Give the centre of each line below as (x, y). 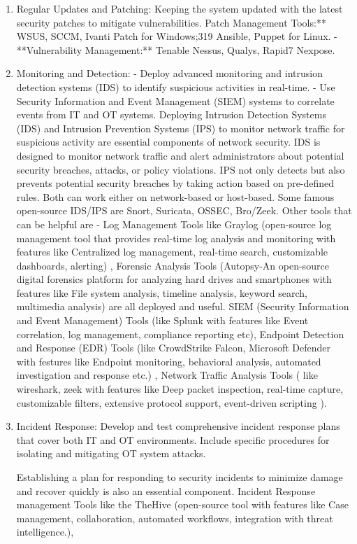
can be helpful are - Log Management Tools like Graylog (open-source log (174, 224)
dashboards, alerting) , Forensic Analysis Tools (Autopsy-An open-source (173, 265)
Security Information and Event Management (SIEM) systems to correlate (175, 100)
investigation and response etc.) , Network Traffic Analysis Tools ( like (167, 375)
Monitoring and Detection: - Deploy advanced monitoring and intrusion (169, 73)
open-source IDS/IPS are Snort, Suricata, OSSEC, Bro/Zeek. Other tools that (184, 210)
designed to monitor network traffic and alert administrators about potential (180, 155)
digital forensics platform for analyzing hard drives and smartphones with (174, 279)
